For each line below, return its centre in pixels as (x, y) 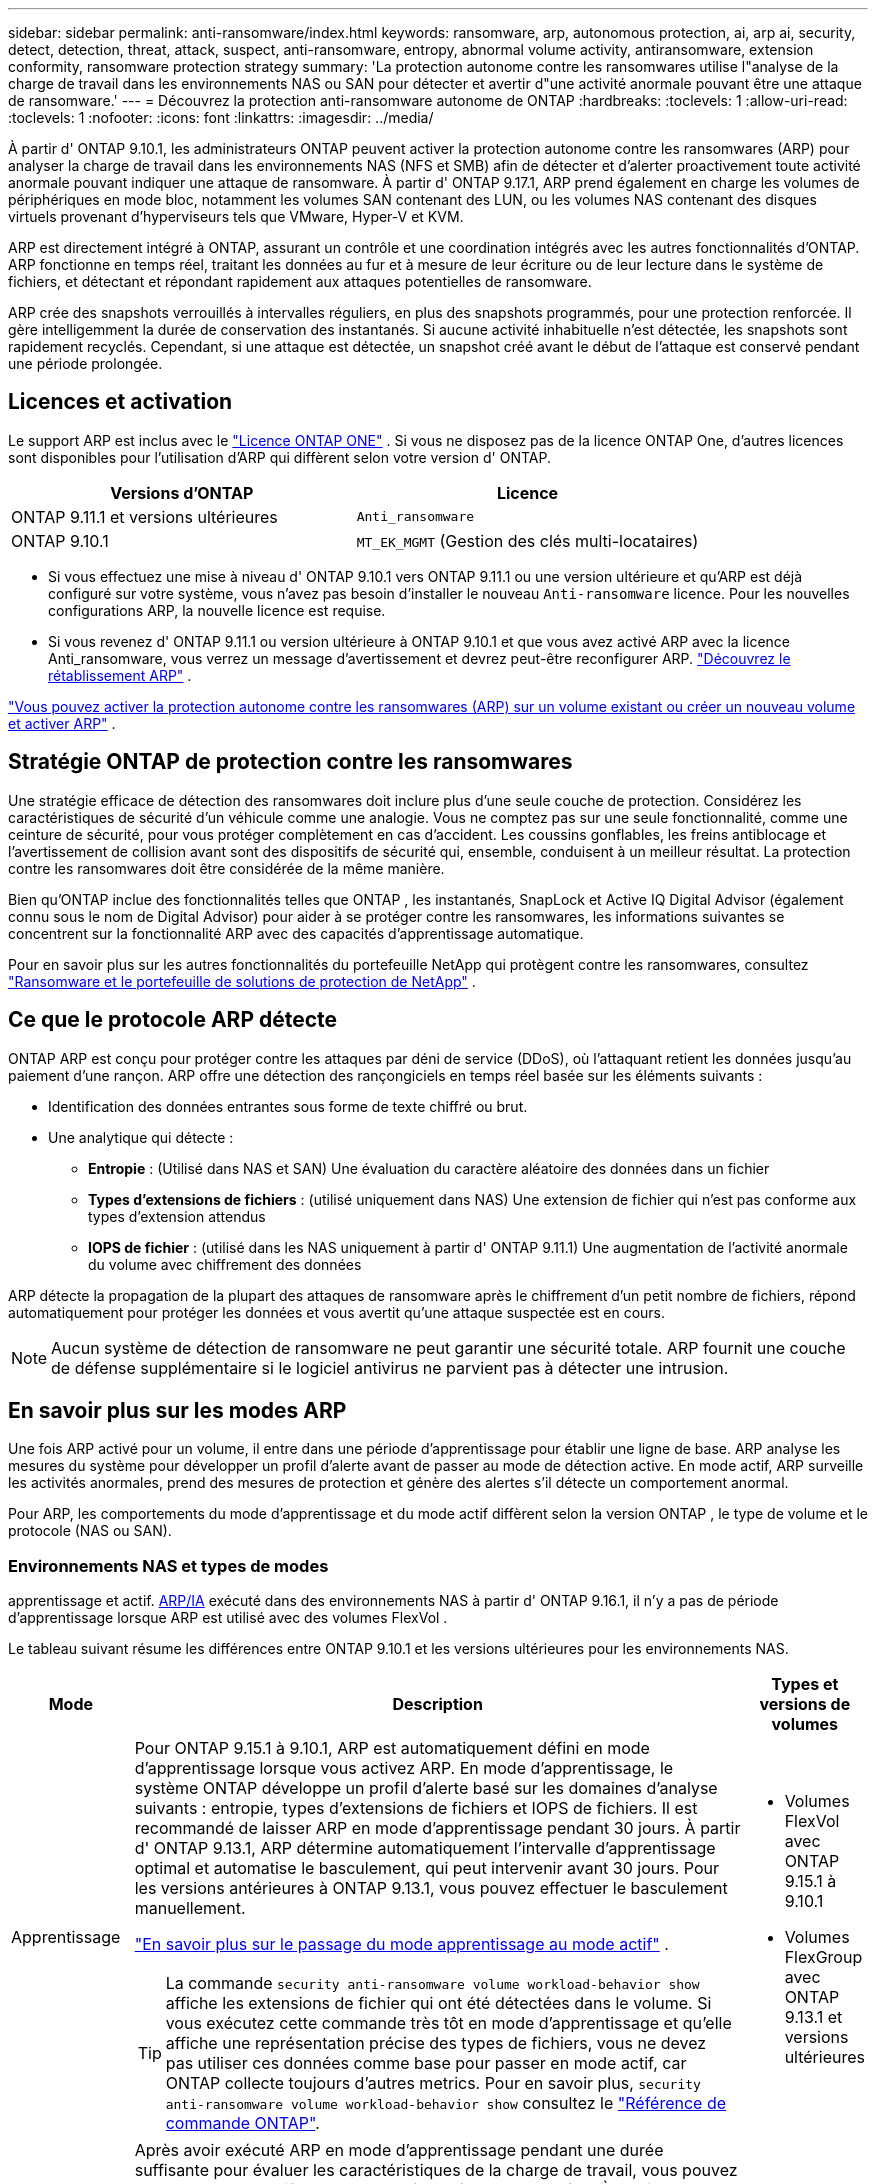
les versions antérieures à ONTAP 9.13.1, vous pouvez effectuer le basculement (431, 1888)
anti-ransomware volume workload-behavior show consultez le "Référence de (446, 2103)
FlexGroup (823, 1957)
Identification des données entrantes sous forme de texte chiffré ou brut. (288, 1106)
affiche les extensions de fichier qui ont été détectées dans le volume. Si (438, 2003)
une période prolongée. (85, 363)
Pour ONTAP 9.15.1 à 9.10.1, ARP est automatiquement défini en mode (392, 1748)
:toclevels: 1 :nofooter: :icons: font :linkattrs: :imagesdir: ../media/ (221, 117)
